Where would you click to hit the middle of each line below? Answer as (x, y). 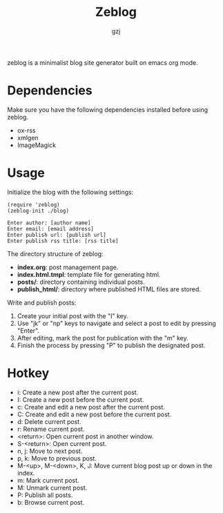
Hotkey (28, 373)
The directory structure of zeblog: (55, 253)
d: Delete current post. (49, 421)
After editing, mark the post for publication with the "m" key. (103, 338)
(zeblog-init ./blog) (38, 211)
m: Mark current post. (48, 480)
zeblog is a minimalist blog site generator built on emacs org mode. (103, 62)
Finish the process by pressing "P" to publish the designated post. (111, 345)
